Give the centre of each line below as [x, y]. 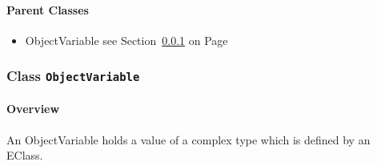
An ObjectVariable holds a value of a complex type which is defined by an [188, 139]
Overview [33, 109]
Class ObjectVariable [73, 76]
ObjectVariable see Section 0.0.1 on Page [126, 40]
